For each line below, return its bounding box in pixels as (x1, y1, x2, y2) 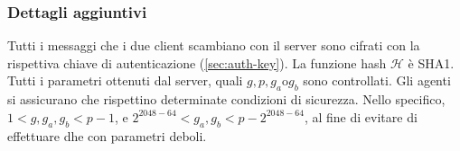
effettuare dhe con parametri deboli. (7, 126, 207, 145)
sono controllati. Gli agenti (303, 71, 451, 90)
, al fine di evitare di (304, 107, 418, 126)
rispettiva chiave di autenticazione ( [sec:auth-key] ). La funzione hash (7, 53, 387, 72)
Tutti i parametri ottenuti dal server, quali (7, 71, 243, 90)
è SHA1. (408, 53, 455, 72)
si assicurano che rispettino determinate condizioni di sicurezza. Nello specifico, (7, 90, 446, 109)
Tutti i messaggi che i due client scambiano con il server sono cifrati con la (7, 36, 420, 55)
